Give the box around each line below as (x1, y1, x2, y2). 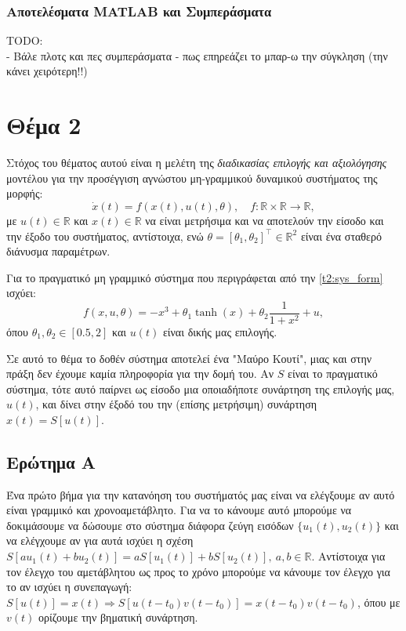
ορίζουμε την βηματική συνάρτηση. (38, 609, 198, 626)
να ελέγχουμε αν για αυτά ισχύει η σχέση (6, 532, 194, 549)
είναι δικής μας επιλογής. (162, 323, 277, 339)
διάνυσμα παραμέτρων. (6, 243, 111, 259)
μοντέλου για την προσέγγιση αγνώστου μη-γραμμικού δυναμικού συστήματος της (6, 169, 378, 186)
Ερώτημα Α (6, 449, 96, 473)
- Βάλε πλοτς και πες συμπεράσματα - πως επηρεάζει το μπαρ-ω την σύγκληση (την (6, 47, 388, 63)
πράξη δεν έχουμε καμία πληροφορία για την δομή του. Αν (6, 365, 274, 382)
